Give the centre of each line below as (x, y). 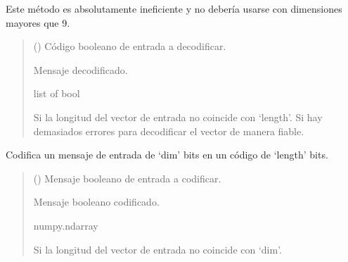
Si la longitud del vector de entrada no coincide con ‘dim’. (158, 249)
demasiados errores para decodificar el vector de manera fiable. (169, 131)
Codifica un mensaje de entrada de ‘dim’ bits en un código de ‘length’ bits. (167, 155)
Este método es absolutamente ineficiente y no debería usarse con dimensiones (174, 8)
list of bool (57, 93)
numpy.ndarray (66, 225)
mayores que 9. (38, 22)
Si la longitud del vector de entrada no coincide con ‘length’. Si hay (178, 117)
